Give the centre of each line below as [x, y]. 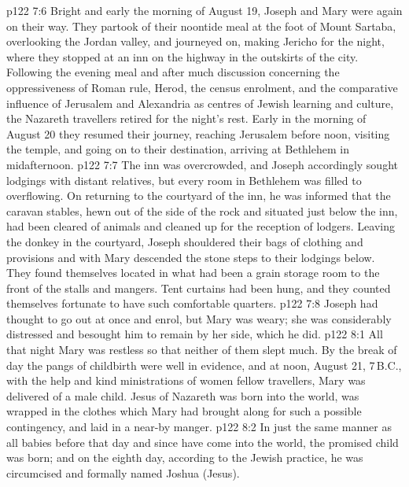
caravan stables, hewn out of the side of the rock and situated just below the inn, [202, 210]
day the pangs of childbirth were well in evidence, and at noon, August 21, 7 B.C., [204, 365]
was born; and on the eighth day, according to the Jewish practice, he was [185, 457]
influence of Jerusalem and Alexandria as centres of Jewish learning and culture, [200, 103]
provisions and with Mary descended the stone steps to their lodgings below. [191, 257]
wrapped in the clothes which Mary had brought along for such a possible [184, 411]
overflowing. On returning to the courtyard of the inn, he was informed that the [199, 196]
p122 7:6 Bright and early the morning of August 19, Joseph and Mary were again [204, 10]
